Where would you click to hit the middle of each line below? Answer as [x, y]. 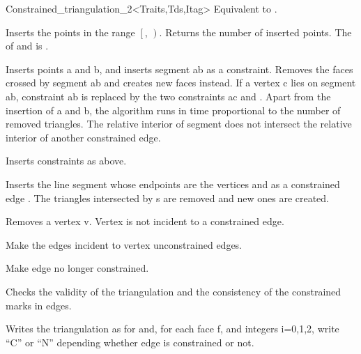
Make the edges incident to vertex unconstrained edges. [124, 244]
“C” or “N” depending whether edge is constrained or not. [130, 342]
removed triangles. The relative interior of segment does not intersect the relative [179, 124]
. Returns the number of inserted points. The [255, 32]
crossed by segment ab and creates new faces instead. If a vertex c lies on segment [181, 83]
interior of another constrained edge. [83, 137]
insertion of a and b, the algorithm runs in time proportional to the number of [173, 110]
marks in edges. [39, 305]
